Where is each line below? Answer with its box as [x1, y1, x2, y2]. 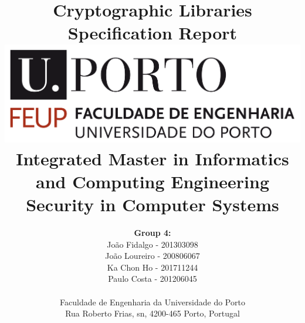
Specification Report [67, 21, 238, 45]
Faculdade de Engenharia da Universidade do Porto [60, 295, 245, 308]
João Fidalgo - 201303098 [107, 238, 198, 250]
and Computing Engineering [36, 169, 269, 193]
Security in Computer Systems [26, 192, 279, 217]
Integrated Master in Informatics [16, 146, 289, 170]
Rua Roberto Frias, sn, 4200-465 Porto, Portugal [65, 307, 240, 319]
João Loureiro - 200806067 [105, 249, 200, 262]
